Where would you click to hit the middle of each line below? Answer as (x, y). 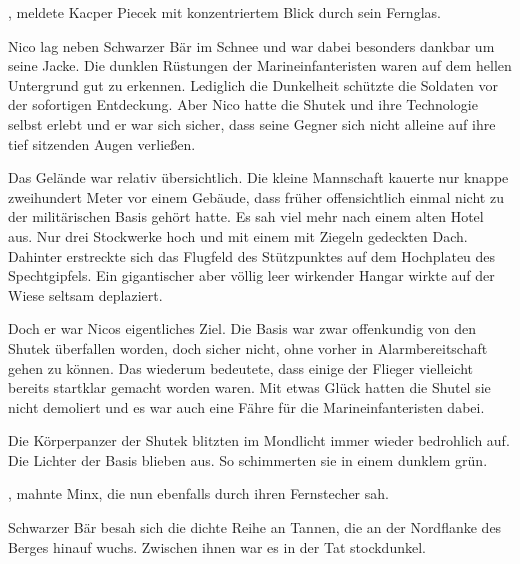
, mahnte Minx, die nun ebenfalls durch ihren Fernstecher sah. (198, 493)
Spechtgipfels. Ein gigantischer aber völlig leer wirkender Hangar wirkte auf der (251, 275)
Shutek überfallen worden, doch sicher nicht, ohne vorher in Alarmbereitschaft (248, 347)
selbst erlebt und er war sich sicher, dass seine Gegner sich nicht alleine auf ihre (252, 123)
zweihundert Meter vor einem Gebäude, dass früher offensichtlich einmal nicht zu (256, 196)
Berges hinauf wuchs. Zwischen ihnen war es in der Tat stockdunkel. (217, 546)
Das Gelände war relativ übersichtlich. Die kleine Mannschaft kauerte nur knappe (258, 177)
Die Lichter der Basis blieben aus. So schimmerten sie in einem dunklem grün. (248, 459)
